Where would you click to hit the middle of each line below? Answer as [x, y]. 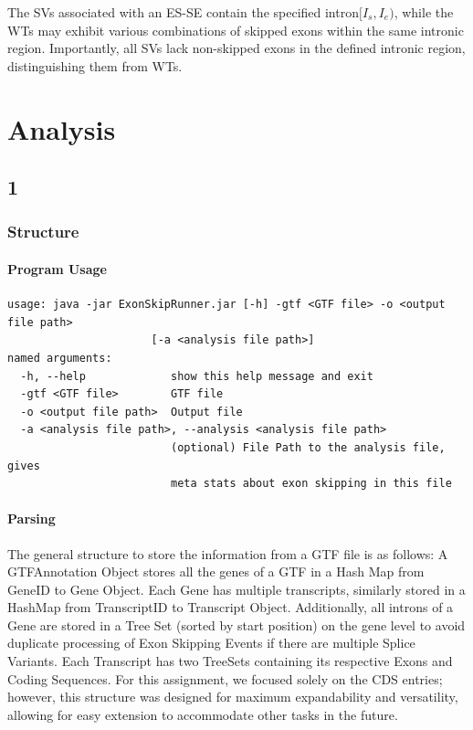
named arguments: [60, 358]
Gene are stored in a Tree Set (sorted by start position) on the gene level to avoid [236, 624]
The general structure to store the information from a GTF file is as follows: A [228, 553]
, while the [424, 12]
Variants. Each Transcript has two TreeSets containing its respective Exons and [230, 661]
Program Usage [57, 268]
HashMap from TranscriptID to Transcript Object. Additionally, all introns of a [231, 607]
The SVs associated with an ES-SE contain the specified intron [183, 12]
